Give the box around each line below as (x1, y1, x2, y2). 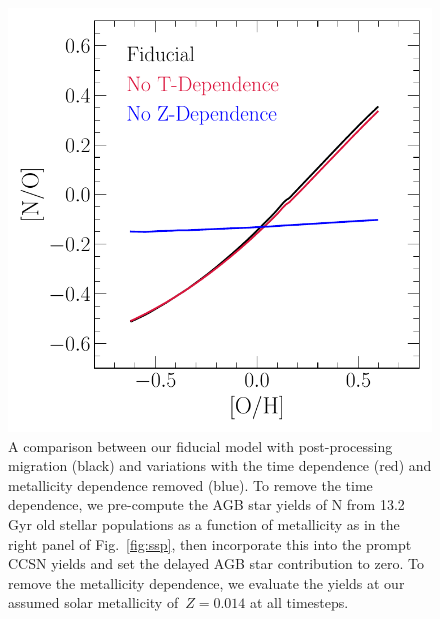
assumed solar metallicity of (8, 592, 179, 613)
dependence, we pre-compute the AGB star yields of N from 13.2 (8, 494, 405, 515)
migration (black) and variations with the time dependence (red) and (8, 455, 432, 476)
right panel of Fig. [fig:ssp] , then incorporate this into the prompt (8, 533, 412, 554)
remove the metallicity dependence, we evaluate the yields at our (8, 572, 405, 593)
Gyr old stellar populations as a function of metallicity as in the (8, 513, 400, 534)
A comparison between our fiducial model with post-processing (8, 435, 393, 456)
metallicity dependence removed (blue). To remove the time (8, 474, 373, 495)
